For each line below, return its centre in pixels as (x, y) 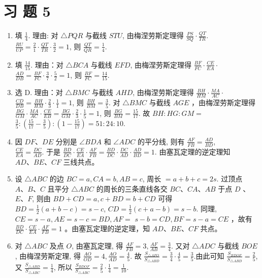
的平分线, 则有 (161, 141)
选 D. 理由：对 (39, 92)
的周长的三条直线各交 (132, 188)
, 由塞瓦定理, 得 (97, 246)
